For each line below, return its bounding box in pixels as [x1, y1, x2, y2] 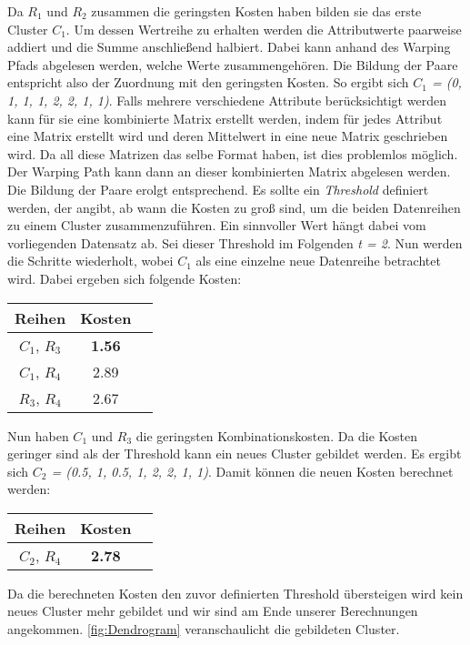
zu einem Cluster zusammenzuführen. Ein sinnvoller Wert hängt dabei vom [7, 216, 426, 235]
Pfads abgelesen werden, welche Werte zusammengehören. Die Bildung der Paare [7, 55, 458, 74]
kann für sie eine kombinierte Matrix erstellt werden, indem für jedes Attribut [7, 108, 443, 127]
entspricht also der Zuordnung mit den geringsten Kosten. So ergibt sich [7, 73, 409, 92]
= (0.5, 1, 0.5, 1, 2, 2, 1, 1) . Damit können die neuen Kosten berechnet [51, 461, 454, 480]
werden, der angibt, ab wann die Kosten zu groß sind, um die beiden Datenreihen [7, 197, 461, 217]
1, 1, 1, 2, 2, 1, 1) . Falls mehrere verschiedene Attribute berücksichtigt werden [7, 90, 446, 109]
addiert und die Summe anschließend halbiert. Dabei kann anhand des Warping [7, 37, 451, 56]
